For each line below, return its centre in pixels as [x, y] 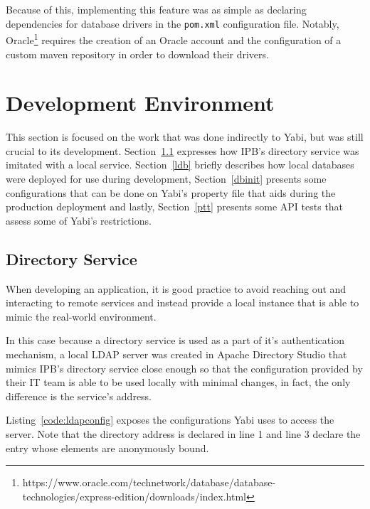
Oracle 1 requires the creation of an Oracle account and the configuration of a [174, 39]
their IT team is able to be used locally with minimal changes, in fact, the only [178, 382]
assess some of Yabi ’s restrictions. [79, 220]
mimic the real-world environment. [81, 316]
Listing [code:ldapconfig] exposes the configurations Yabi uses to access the [170, 420]
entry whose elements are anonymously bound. [107, 448]
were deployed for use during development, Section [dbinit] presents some [166, 178]
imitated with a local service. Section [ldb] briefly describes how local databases [180, 165]
